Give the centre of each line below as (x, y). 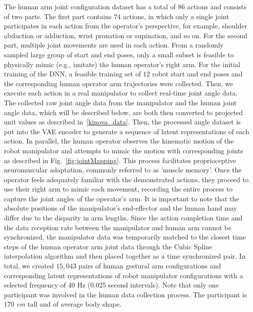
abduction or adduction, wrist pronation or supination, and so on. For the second (126, 35)
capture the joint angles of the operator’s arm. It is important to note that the (122, 198)
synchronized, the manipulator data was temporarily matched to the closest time (125, 237)
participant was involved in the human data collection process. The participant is (126, 294)
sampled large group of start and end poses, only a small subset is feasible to (119, 54)
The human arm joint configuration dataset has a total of (90, 6)
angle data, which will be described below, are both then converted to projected (124, 112)
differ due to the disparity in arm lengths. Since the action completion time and (123, 218)
